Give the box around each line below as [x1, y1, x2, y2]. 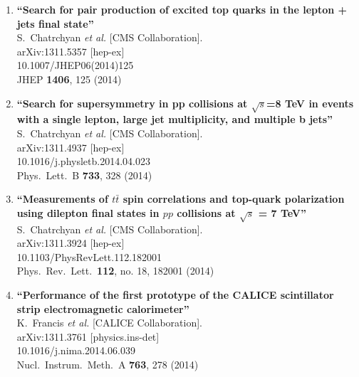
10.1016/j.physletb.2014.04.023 [16, 154, 150, 169]
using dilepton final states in [16, 205, 160, 220]
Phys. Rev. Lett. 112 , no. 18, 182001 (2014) [16, 263, 214, 278]
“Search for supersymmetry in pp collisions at [16, 95, 248, 110]
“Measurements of [16, 191, 108, 206]
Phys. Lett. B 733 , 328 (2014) [16, 167, 152, 182]
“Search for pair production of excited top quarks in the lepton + [16, 2, 348, 16]
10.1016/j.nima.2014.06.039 [16, 343, 135, 358]
